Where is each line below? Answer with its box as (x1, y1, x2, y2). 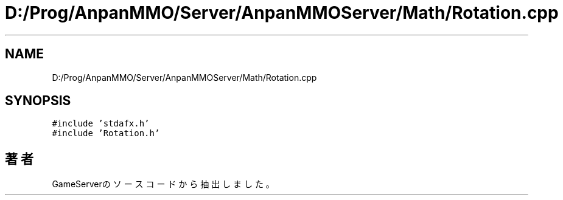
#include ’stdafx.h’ (52, 119, 150, 129)
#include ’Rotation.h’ (52, 128, 160, 139)
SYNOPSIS (5, 93, 71, 109)
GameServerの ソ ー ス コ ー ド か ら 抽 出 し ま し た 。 (52, 179, 275, 190)
